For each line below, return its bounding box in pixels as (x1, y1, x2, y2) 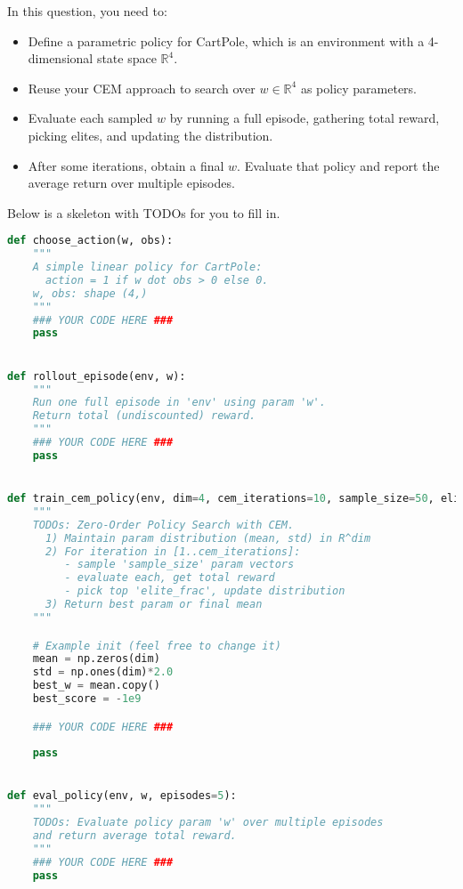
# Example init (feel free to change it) (32, 639, 281, 652)
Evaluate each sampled (28, 109, 153, 127)
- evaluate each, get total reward (64, 571, 275, 585)
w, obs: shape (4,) (32, 287, 148, 300)
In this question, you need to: (7, 2, 167, 20)
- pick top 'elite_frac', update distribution (64, 585, 345, 598)
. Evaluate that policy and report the (237, 156, 440, 174)
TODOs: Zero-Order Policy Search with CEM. (32, 518, 295, 531)
